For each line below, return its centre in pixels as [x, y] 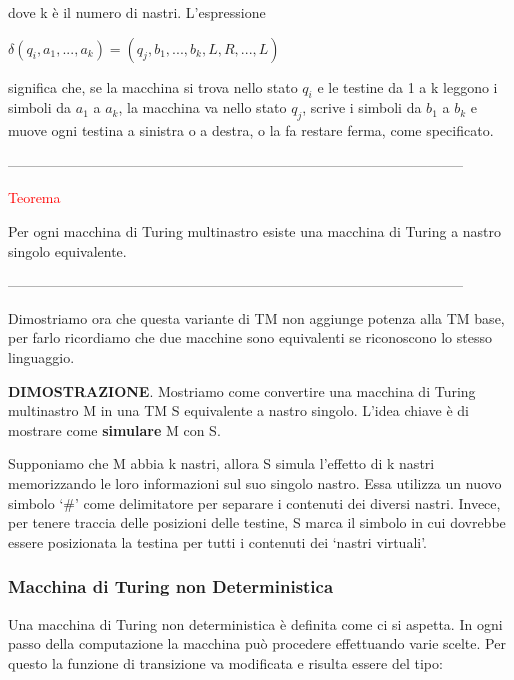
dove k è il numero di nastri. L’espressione [137, 12]
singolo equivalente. [67, 250]
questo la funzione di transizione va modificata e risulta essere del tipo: [225, 662]
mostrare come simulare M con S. [114, 429]
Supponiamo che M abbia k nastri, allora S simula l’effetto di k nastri [221, 463]
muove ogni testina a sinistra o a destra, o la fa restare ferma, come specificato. [251, 130]
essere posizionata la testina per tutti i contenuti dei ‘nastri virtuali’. [218, 541]
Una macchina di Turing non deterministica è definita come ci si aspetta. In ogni [255, 623]
